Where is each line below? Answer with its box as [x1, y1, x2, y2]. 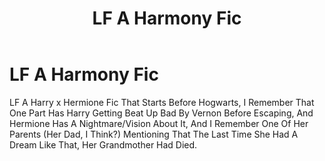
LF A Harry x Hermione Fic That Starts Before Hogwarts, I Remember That [9, 96, 315, 108]
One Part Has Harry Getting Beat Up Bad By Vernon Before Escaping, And [9, 107, 314, 119]
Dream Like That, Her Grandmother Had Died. [9, 138, 198, 151]
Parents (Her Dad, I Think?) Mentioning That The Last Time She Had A [9, 128, 299, 140]
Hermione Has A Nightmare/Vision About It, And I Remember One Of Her [9, 117, 309, 129]
